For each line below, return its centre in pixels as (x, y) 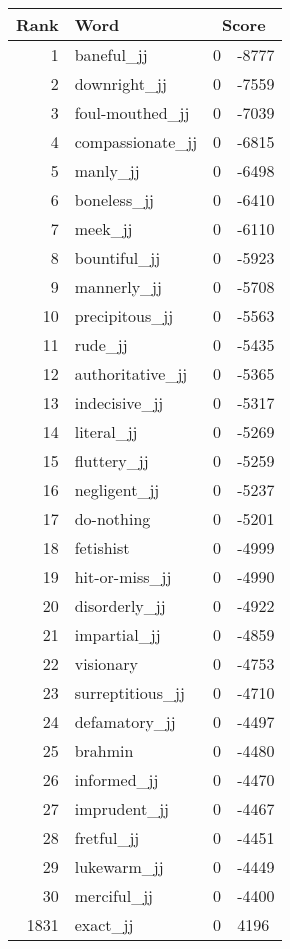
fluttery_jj (111, 460)
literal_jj (106, 431)
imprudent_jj (122, 808)
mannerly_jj (118, 286)
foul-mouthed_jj (132, 112)
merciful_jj (113, 895)
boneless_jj (114, 199)
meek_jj (103, 228)
